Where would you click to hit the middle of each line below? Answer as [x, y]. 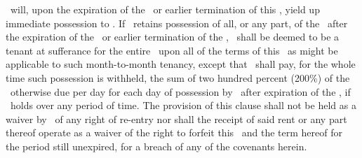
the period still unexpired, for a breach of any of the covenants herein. [156, 146]
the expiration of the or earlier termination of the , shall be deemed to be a [173, 37]
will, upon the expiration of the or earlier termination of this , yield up [165, 9]
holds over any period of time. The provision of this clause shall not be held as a [183, 105]
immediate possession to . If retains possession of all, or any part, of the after [177, 23]
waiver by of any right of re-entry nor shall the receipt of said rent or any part [176, 118]
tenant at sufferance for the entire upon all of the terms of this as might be [172, 50]
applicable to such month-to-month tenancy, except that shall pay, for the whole [181, 64]
